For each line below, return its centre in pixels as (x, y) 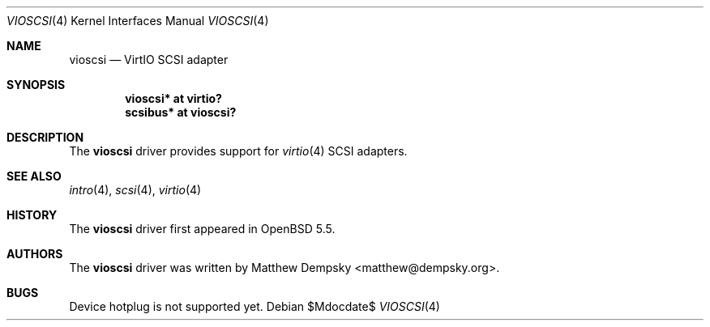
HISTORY (32, 215)
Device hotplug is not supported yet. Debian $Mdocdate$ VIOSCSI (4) (254, 306)
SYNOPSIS (36, 85)
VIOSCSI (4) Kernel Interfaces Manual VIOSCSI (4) (138, 21)
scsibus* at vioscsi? (181, 112)
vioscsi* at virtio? (173, 98)
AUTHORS (35, 254)
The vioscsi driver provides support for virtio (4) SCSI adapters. (238, 151)
